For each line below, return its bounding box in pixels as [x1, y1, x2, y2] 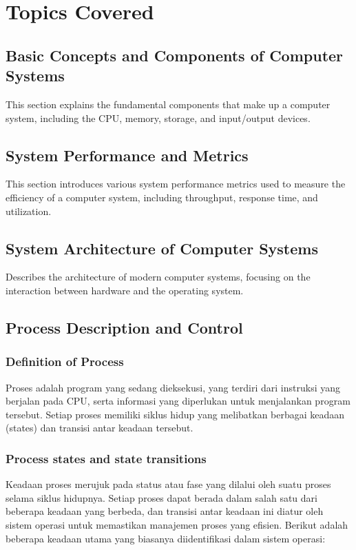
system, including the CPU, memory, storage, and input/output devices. [6, 110, 311, 125]
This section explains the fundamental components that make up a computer [6, 96, 331, 111]
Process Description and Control [6, 316, 243, 338]
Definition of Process [6, 353, 124, 370]
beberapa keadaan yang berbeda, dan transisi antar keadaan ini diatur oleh [6, 504, 324, 518]
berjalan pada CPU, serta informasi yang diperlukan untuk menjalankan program [6, 394, 350, 408]
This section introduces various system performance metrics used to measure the [6, 176, 346, 191]
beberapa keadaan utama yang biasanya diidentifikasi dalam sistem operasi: [6, 531, 326, 545]
